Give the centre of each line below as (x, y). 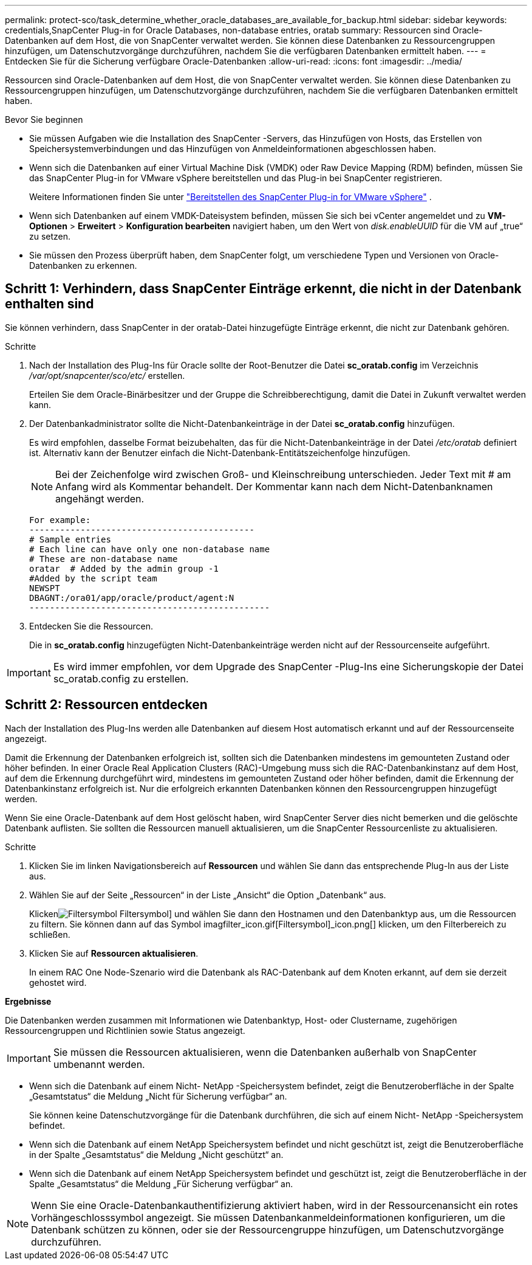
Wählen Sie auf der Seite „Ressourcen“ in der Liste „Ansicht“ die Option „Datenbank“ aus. (208, 895)
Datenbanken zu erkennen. (83, 265)
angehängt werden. (100, 498)
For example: (60, 520)
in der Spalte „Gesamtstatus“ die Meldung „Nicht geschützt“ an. (156, 1154)
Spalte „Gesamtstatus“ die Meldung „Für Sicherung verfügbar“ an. (161, 1184)
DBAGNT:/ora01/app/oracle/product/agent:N (132, 598)
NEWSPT (45, 588)
